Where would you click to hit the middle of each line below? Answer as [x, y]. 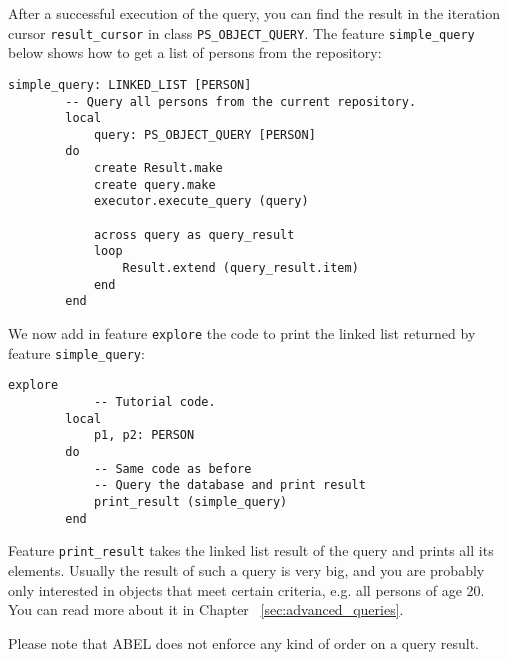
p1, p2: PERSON [144, 435]
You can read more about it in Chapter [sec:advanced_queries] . [206, 609]
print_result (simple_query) [190, 501]
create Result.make [158, 168]
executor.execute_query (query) [201, 201]
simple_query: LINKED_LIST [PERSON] [130, 84]
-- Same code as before [172, 468]
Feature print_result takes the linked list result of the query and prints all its [251, 550]
